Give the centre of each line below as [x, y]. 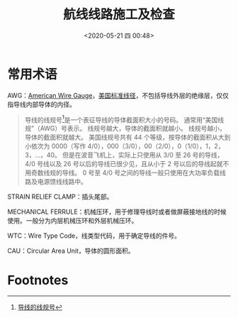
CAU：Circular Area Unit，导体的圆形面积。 [71, 251]
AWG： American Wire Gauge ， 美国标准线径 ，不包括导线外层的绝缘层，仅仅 [118, 95]
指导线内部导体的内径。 [41, 104]
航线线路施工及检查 [119, 15]
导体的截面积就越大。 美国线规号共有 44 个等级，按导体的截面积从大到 [127, 137]
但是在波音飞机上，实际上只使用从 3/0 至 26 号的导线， [143, 155]
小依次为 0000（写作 [55, 146]
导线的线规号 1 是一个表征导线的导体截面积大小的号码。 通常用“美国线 [124, 119]
